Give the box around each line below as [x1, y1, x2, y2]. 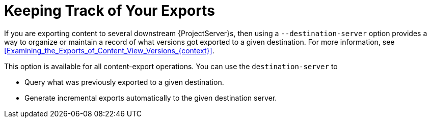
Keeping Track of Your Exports [4, 2, 215, 19]
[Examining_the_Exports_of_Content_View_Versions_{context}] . [4, 46, 214, 55]
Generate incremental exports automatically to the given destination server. [24, 93, 277, 102]
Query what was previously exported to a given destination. [24, 77, 224, 86]
